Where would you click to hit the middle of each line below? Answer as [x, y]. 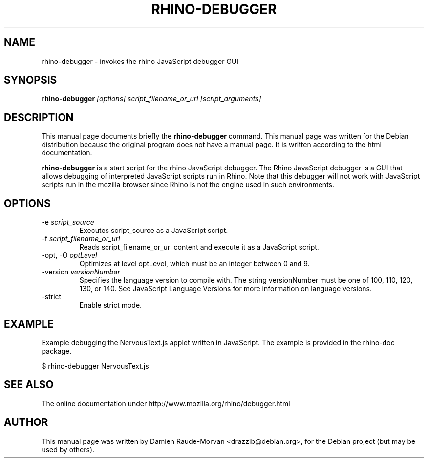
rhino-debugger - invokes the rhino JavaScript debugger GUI [140, 61]
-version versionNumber [81, 272]
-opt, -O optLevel [69, 255]
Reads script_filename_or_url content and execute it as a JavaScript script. [199, 247]
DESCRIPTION [39, 117]
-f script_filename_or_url [81, 239]
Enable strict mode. [111, 305]
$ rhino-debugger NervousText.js [95, 366]
